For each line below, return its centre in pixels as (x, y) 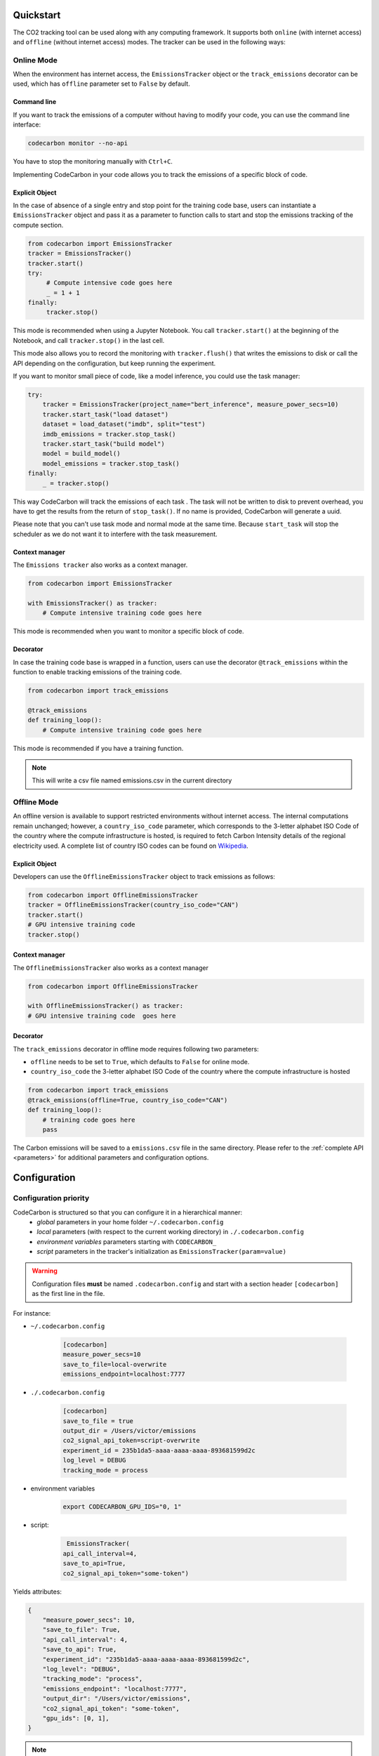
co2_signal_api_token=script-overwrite (131, 1441)
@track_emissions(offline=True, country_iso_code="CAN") (128, 1100)
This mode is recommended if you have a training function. (98, 748)
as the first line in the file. (68, 1294)
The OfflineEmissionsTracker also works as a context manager (111, 968)
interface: (27, 125)
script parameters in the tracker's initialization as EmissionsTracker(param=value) (162, 1252)
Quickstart (37, 15)
